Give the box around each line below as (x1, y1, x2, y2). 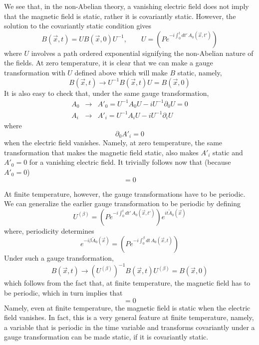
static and (213, 147, 243, 157)
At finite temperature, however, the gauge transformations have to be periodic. (4, 188, 246, 199)
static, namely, (177, 67, 222, 77)
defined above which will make (74, 67, 168, 77)
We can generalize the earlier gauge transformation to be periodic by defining (4, 198, 241, 209)
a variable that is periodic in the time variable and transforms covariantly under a (4, 322, 255, 332)
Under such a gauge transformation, (4, 253, 114, 263)
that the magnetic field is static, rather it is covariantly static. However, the (4, 10, 236, 21)
